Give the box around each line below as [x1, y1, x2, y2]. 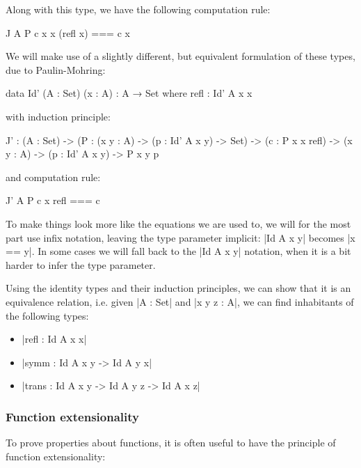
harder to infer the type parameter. [6, 257, 156, 272]
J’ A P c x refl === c [6, 193, 100, 208]
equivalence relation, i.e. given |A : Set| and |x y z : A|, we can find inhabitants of [6, 294, 354, 309]
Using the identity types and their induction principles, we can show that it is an [6, 281, 351, 295]
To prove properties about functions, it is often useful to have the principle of [6, 435, 336, 450]
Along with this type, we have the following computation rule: [6, 2, 271, 16]
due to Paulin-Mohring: [6, 62, 106, 77]
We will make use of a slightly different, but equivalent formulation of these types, [6, 49, 355, 63]
